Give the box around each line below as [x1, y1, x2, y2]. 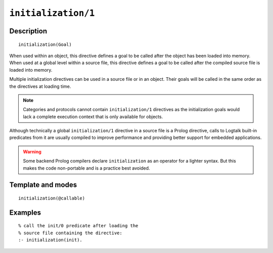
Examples [9, 208, 41, 217]
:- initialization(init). [18, 237, 83, 243]
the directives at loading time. [9, 83, 71, 89]
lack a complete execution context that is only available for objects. [23, 114, 163, 120]
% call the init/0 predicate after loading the [18, 223, 139, 229]
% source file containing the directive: [18, 230, 122, 236]
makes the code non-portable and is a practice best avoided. [23, 165, 150, 171]
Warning [23, 148, 41, 155]
